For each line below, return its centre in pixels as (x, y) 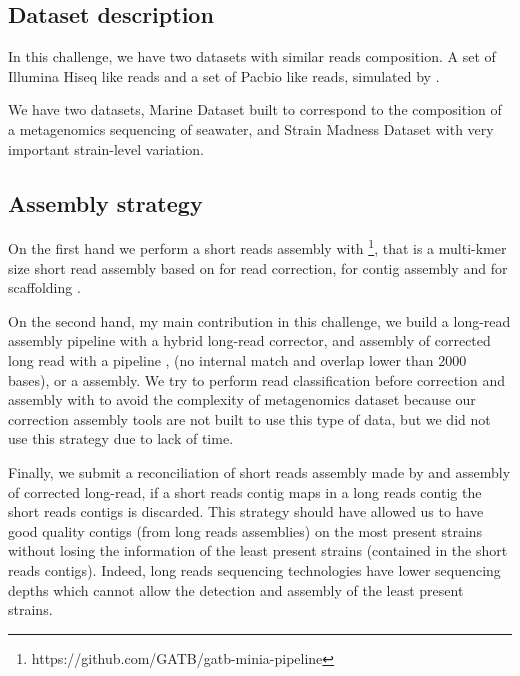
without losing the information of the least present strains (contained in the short (258, 550)
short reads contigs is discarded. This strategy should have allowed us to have (246, 511)
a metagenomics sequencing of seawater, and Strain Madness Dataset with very (251, 128)
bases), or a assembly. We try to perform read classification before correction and (256, 379)
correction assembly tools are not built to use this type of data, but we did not (249, 418)
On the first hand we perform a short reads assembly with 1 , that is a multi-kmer (257, 247)
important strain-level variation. (106, 148)
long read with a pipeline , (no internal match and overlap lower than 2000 (237, 360)
